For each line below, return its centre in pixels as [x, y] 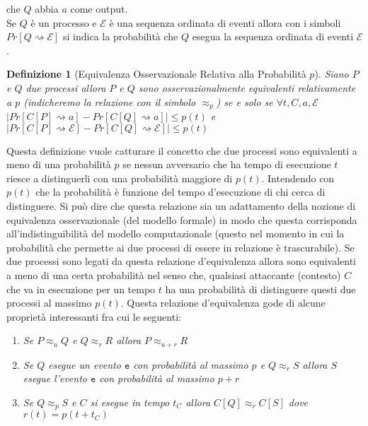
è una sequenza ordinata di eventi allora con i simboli [225, 22]
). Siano [332, 74]
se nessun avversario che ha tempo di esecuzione [227, 164]
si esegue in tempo [130, 402]
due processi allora [66, 87]
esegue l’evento [55, 378]
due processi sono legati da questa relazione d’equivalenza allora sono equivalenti [181, 261]
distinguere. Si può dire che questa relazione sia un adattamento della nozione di [181, 205]
